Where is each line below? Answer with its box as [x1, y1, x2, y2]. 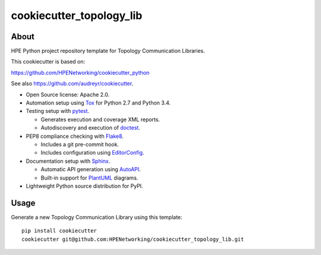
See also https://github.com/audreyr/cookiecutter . [11, 80, 134, 87]
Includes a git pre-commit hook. [40, 140, 119, 148]
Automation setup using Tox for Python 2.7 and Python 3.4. [26, 99, 171, 106]
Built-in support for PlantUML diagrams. [40, 174, 139, 181]
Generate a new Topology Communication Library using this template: [11, 213, 182, 221]
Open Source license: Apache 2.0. [26, 91, 110, 98]
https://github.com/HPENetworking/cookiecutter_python [11, 69, 150, 76]
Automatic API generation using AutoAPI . [40, 166, 141, 173]
